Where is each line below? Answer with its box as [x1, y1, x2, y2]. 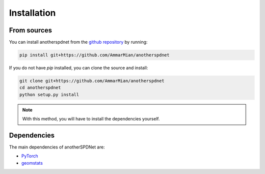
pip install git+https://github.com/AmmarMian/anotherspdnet [19, 52, 170, 58]
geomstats [21, 160, 43, 166]
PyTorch [21, 153, 38, 159]
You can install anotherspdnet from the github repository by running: [9, 39, 148, 45]
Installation [9, 7, 56, 18]
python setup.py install [19, 91, 79, 97]
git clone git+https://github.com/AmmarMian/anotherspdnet [19, 78, 164, 84]
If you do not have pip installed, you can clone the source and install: [9, 65, 148, 71]
